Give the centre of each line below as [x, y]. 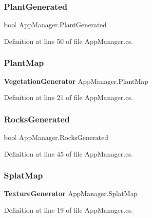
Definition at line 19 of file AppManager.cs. [68, 210]
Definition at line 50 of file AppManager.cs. [68, 41]
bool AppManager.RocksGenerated [56, 137]
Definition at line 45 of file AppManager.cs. [68, 153]
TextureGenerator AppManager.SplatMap [71, 193]
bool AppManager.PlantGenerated [55, 25]
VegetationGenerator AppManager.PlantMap [76, 81]
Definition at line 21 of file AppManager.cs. [68, 97]
